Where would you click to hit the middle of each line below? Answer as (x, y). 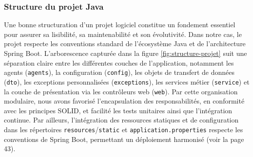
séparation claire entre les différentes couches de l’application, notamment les (119, 62)
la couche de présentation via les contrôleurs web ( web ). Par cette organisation (121, 91)
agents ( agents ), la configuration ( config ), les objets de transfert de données (119, 72)
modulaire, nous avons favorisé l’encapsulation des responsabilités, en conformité (124, 101)
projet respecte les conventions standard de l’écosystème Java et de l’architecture (125, 44)
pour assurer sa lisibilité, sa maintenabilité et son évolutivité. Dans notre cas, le (123, 34)
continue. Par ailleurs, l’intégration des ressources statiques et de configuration (121, 120)
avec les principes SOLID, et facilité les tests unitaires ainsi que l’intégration (118, 110)
